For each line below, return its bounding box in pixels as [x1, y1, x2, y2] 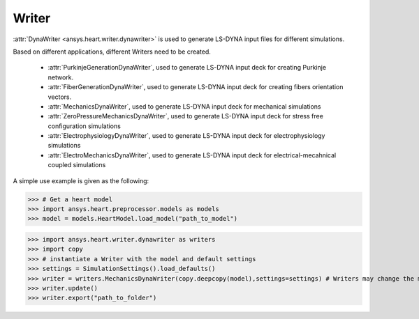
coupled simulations [47, 161, 106, 169]
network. [47, 73, 74, 81]
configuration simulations [47, 122, 122, 130]
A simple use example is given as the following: [13, 176, 149, 185]
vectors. [47, 93, 72, 101]
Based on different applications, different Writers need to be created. [13, 47, 211, 56]
